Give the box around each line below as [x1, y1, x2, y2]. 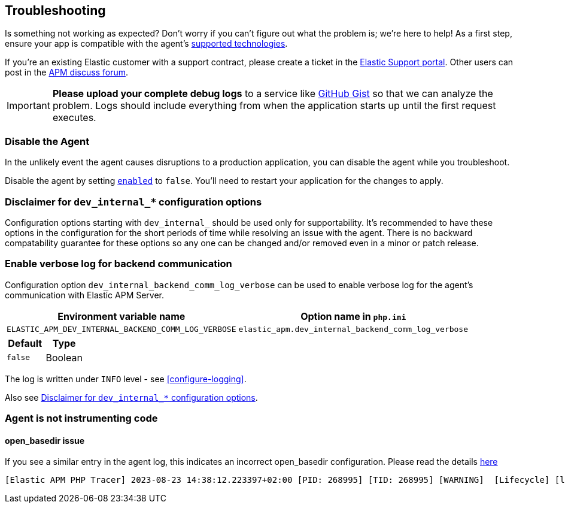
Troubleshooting [5, 3, 106, 18]
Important [7, 99, 50, 112]
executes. [52, 111, 96, 124]
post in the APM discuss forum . [5, 67, 128, 78]
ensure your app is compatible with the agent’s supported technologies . [5, 38, 288, 49]
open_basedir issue [5, 435, 85, 446]
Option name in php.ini [300, 310, 406, 322]
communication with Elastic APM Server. [5, 289, 165, 300]
